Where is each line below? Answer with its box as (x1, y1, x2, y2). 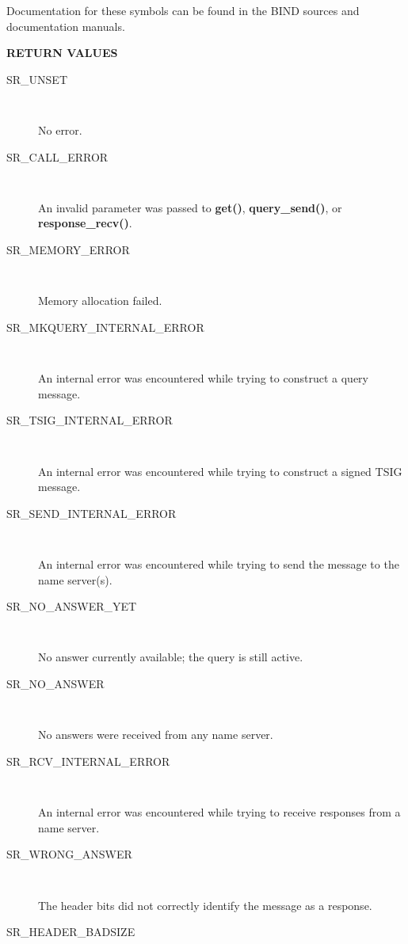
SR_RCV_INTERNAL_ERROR (6, 752, 170, 769)
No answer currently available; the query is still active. (38, 649, 303, 665)
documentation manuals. (6, 17, 125, 34)
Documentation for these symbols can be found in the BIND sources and (6, 2, 360, 18)
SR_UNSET (6, 70, 68, 87)
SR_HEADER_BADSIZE (6, 923, 135, 940)
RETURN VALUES (6, 44, 118, 61)
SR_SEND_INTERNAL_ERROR (6, 504, 177, 521)
